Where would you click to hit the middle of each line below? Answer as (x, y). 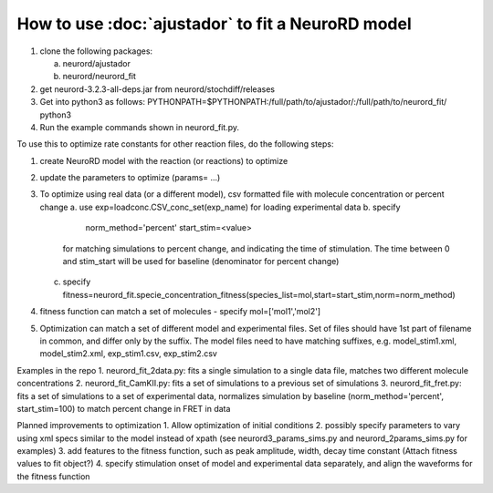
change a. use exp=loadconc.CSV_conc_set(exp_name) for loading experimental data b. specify (220, 207)
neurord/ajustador (97, 63)
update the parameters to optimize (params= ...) (130, 178)
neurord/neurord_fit (100, 77)
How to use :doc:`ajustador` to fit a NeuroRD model (215, 24)
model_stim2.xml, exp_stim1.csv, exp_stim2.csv (129, 354)
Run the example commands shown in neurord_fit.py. (140, 127)
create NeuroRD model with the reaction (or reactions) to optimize (164, 160)
